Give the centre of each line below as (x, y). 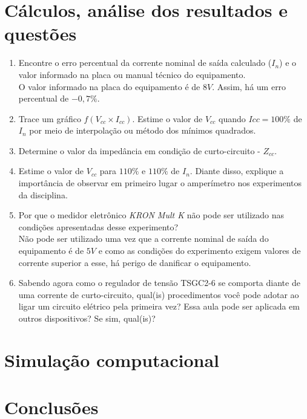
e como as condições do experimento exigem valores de (200, 251)
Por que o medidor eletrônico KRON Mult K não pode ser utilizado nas (151, 215)
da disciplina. (43, 194)
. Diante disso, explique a (237, 171)
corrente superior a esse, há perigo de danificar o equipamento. (135, 262)
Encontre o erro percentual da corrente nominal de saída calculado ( (145, 63)
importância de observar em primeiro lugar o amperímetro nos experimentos (160, 183)
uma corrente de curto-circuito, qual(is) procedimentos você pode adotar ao (159, 294)
